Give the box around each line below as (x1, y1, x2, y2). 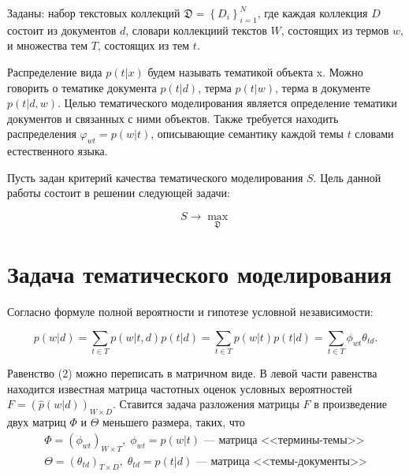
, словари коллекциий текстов (125, 21, 267, 38)
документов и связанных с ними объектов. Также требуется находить (7, 110, 339, 126)
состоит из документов (7, 21, 117, 38)
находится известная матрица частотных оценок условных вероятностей (7, 380, 352, 396)
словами (355, 125, 394, 142)
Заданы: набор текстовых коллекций (7, 5, 180, 20)
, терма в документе (275, 79, 371, 95)
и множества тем (7, 37, 88, 54)
